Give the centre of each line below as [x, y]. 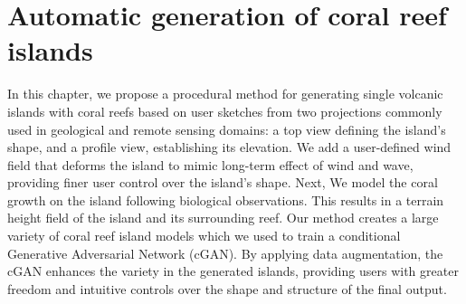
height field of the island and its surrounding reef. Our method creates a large [223, 218]
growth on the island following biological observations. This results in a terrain [226, 199]
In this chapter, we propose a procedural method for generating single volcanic [225, 94]
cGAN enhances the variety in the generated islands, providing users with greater [233, 271]
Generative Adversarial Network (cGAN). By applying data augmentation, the [225, 253]
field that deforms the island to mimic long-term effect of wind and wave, [210, 164]
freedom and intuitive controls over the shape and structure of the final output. [227, 288]
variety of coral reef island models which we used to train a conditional [204, 236]
